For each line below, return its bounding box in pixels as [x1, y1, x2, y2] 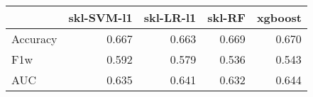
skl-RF [207, 9, 246, 25]
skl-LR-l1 [143, 9, 197, 25]
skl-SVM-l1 [68, 9, 133, 25]
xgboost [256, 9, 302, 25]
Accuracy [11, 30, 57, 47]
